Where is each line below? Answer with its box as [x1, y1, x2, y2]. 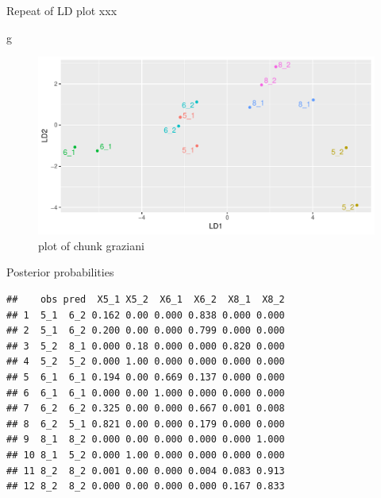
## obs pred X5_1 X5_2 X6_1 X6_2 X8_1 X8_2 [6, 293, 285, 305]
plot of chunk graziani [38, 237, 144, 253]
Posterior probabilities [6, 264, 114, 280]
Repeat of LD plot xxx [6, 2, 117, 18]
